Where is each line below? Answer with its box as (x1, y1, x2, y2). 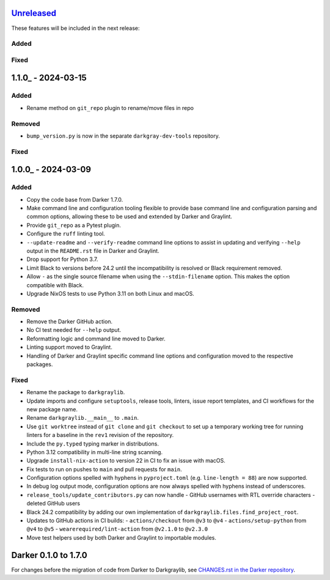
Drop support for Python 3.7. (26, 255, 98, 263)
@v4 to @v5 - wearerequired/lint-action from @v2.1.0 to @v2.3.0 (26, 526, 208, 533)
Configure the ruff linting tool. (26, 230, 105, 238)
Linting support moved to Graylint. (26, 343, 112, 351)
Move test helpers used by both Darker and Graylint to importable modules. (26, 534, 217, 541)
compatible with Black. (26, 281, 84, 288)
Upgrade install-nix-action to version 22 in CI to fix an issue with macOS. (26, 457, 226, 464)
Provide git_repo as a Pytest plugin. (26, 221, 122, 229)
